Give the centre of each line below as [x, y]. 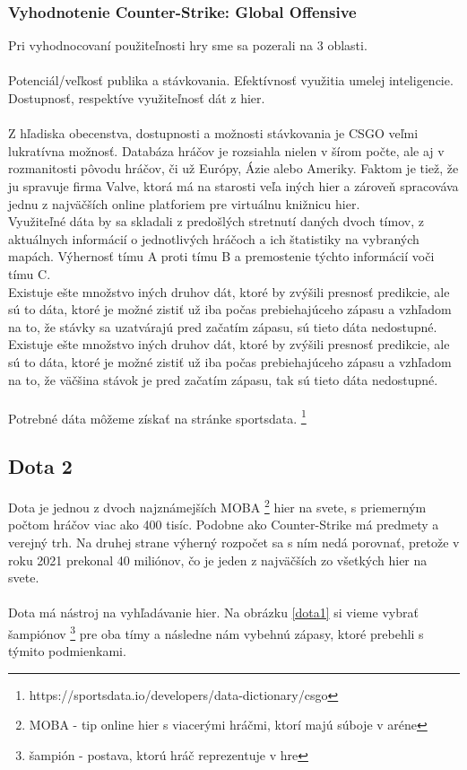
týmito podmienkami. [67, 651]
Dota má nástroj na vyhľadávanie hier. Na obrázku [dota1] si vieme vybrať [213, 612]
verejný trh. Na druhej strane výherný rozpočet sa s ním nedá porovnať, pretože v [234, 542]
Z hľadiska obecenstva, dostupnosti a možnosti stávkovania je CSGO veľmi [213, 133]
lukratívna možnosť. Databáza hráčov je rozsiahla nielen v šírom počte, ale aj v [226, 150]
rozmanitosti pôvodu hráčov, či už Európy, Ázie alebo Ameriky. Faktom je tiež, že [233, 168]
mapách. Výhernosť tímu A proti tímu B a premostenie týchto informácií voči [221, 256]
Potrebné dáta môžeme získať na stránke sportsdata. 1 [157, 416]
